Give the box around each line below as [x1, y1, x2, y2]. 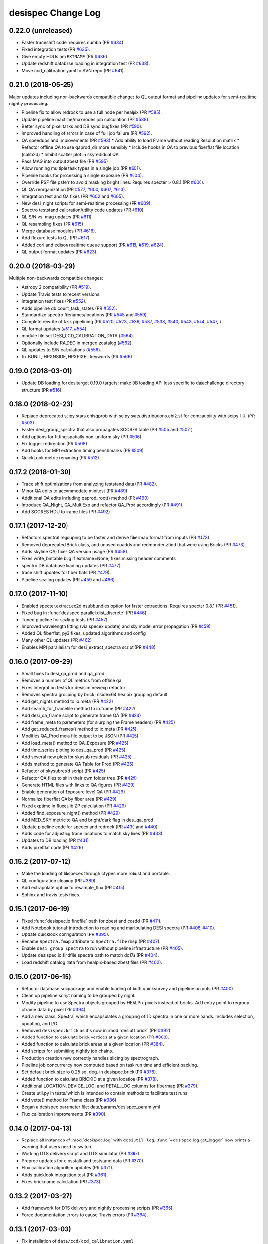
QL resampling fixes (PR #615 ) [21, 221, 84, 227]
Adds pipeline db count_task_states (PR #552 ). [21, 305, 117, 311]
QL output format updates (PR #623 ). [21, 249, 98, 255]
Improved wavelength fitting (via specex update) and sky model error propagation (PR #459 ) [21, 623, 211, 629]
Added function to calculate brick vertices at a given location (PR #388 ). [21, 1034, 170, 1040]
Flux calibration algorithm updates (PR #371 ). [21, 1165, 114, 1171]
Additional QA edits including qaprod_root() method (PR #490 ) [21, 495, 149, 501]
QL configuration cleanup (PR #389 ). [21, 877, 97, 883]
